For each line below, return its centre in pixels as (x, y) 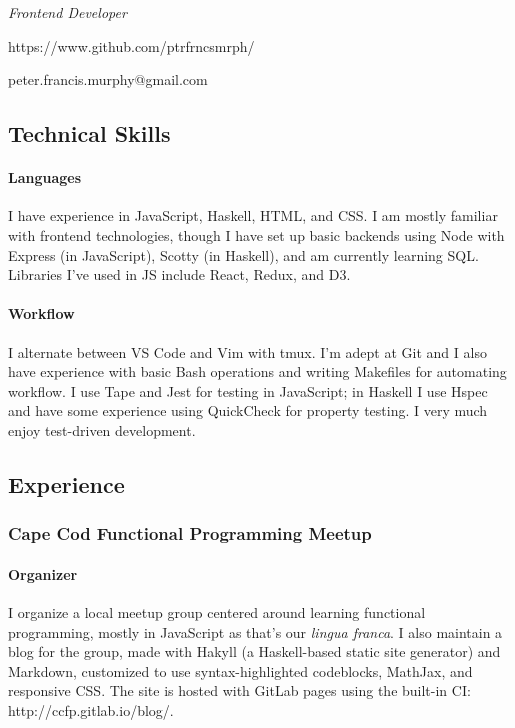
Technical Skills (89, 133)
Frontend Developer (67, 12)
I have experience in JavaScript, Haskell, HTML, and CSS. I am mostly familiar (253, 215)
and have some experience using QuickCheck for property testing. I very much (248, 410)
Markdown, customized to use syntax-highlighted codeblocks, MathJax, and (240, 670)
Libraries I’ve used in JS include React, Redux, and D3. (179, 274)
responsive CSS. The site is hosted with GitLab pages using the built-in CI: (239, 690)
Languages (45, 177)
